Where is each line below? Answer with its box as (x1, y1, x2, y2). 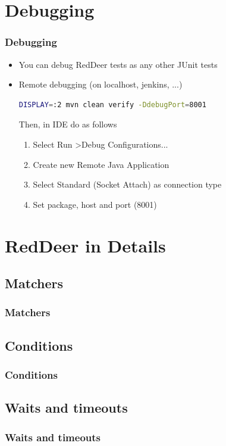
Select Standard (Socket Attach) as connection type (33, 178, 222, 191)
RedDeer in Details (5, 233, 166, 257)
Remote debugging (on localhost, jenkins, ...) (18, 78, 183, 91)
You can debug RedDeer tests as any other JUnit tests (18, 58, 218, 70)
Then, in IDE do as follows (18, 118, 117, 130)
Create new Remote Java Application (33, 158, 169, 170)
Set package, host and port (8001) (33, 198, 157, 210)
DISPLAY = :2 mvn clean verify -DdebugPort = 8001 (18, 100, 206, 109)
